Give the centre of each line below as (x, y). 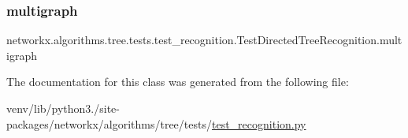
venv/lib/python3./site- (63, 108)
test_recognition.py (259, 123)
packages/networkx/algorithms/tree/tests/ (109, 123)
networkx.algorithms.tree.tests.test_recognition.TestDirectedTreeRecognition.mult (204, 40)
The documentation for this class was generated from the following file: (178, 82)
